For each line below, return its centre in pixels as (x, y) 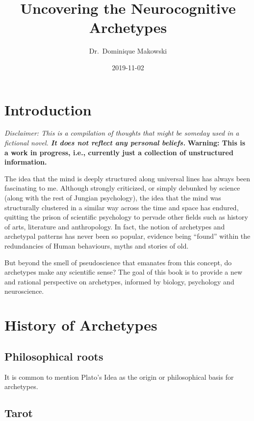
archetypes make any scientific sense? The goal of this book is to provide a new (124, 272)
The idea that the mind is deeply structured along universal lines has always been (127, 178)
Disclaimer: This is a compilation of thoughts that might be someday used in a (122, 133)
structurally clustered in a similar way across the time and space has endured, (122, 207)
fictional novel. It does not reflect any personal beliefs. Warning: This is (125, 143)
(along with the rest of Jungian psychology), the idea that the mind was (113, 197)
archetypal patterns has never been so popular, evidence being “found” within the (127, 236)
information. (26, 162)
